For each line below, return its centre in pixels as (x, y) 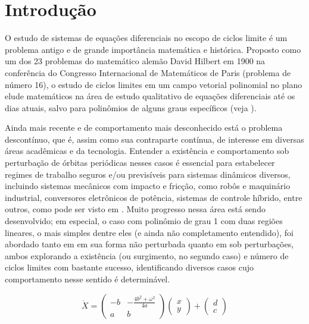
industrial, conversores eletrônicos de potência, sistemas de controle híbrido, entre (154, 197)
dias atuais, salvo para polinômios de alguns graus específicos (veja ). (131, 107)
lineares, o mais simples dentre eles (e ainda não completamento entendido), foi (149, 232)
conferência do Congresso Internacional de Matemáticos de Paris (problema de (148, 72)
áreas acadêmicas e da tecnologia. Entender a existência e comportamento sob (147, 151)
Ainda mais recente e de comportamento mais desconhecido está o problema (144, 128)
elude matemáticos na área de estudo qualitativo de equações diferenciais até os (150, 96)
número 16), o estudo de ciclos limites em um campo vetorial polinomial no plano (154, 84)
